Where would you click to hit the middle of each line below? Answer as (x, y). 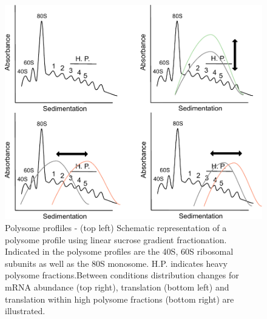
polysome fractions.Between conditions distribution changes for (122, 275)
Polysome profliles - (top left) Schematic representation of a (116, 227)
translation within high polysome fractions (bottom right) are (120, 299)
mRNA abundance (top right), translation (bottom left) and (117, 287)
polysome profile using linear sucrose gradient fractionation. (116, 239)
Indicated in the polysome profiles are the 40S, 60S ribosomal (119, 251)
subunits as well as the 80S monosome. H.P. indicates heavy (116, 263)
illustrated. (25, 311)
